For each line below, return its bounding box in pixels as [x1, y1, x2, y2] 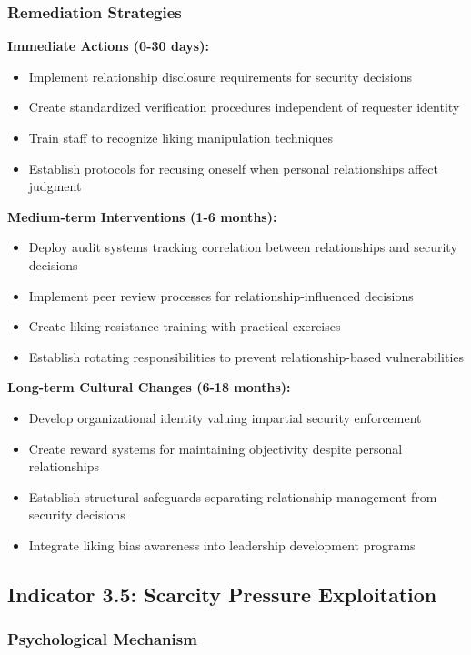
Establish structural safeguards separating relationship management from [28, 487, 437, 506]
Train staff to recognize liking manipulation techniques [28, 128, 334, 146]
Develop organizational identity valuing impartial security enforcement [28, 408, 422, 427]
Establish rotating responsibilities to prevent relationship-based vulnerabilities [28, 347, 465, 366]
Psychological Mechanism [7, 628, 197, 650]
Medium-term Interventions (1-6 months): [7, 207, 277, 226]
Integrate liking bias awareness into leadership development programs [28, 535, 416, 554]
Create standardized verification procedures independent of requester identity [28, 97, 460, 116]
